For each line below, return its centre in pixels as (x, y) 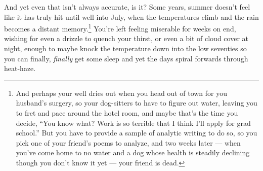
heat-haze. (20, 68)
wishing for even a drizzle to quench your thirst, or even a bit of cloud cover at (126, 38)
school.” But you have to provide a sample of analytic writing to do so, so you (137, 133)
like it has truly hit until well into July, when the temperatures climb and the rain (131, 16)
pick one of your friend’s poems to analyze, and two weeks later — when (128, 142)
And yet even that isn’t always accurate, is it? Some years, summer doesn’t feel (127, 7)
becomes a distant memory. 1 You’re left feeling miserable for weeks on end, (120, 28)
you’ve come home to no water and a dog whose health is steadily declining (133, 152)
